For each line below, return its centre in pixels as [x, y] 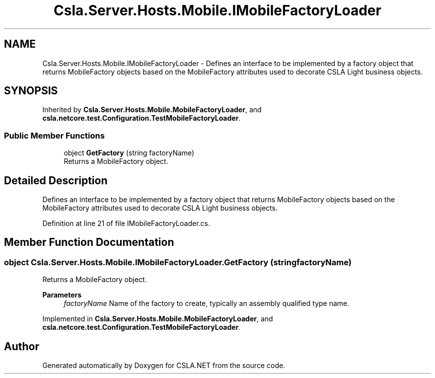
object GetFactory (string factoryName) [129, 153]
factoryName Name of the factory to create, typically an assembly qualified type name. [207, 303]
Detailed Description [56, 180]
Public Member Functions [54, 135]
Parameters [62, 295]
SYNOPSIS [31, 91]
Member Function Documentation [89, 242]
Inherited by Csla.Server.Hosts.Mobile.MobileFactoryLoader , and [152, 110]
